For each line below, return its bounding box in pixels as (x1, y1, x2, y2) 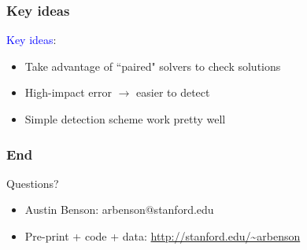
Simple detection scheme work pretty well (24, 111, 226, 127)
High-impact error (24, 84, 112, 101)
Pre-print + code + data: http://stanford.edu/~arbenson (24, 228, 301, 244)
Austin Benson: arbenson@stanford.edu (24, 201, 214, 218)
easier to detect (136, 84, 210, 101)
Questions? (6, 175, 59, 191)
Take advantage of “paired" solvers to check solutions (24, 57, 281, 74)
